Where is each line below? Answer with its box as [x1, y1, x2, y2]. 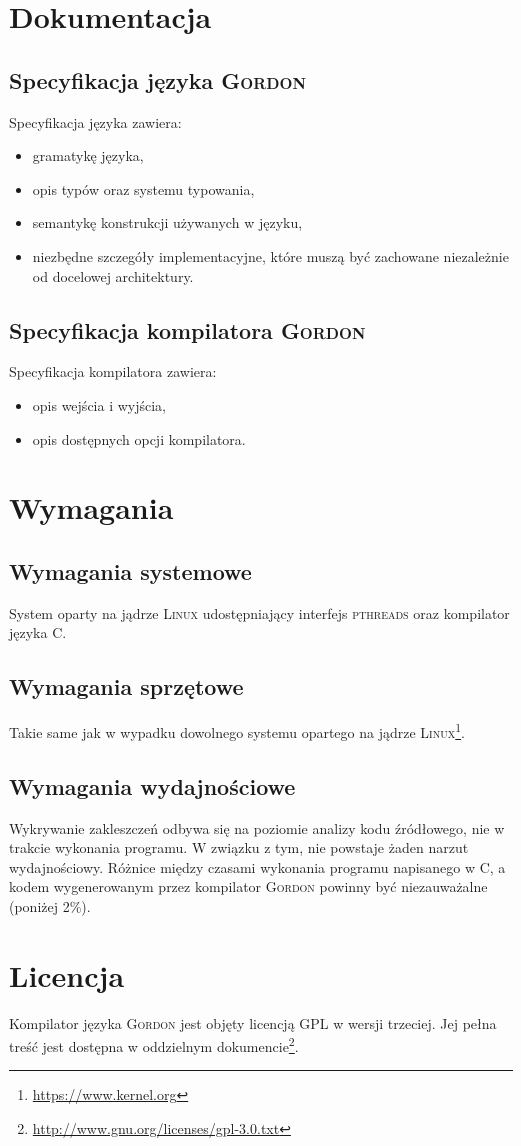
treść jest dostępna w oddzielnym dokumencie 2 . [9, 1033, 299, 1056]
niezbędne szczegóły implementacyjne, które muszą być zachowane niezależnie [32, 245, 509, 266]
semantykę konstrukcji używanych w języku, [32, 212, 303, 233]
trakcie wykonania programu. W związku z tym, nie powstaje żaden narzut [9, 837, 469, 858]
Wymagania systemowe [9, 555, 252, 586]
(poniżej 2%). [9, 895, 91, 916]
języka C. [9, 622, 67, 643]
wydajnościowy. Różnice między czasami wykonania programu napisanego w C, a [9, 856, 506, 877]
